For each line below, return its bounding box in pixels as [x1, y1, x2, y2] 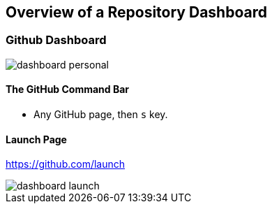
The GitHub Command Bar [6, 83, 130, 96]
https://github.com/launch [6, 158, 126, 171]
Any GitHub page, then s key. [33, 108, 168, 121]
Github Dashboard [6, 33, 107, 48]
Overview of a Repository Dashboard [6, 3, 267, 21]
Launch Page [6, 133, 67, 145]
